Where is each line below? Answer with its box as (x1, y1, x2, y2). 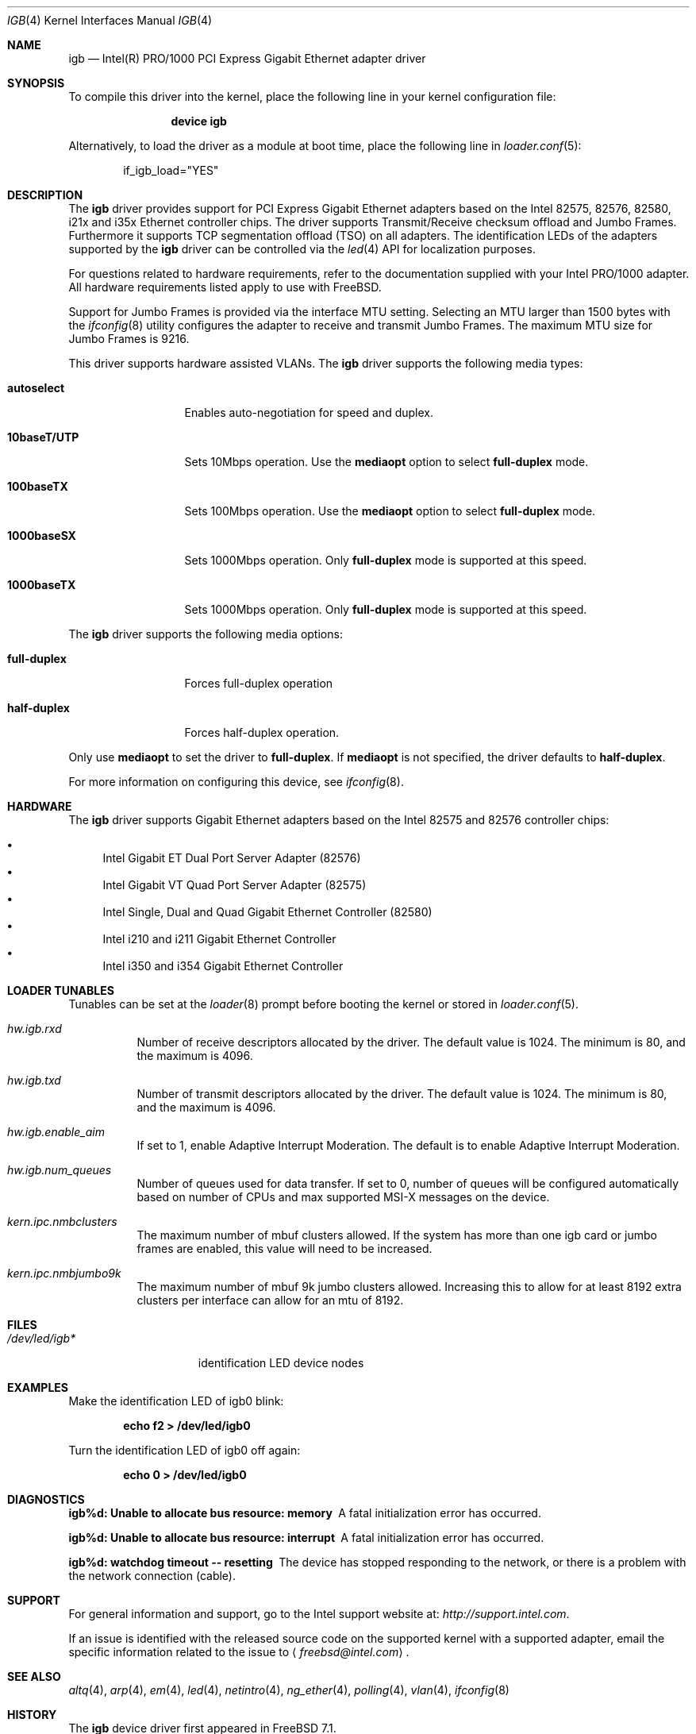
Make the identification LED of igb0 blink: (68, 1394, 284, 1408)
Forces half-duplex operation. (184, 726, 340, 739)
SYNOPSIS (7, 76, 65, 90)
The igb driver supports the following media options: (68, 627, 343, 641)
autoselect (7, 381, 65, 395)
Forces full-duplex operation (184, 676, 333, 690)
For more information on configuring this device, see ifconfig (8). (68, 775, 404, 788)
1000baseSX (7, 529, 76, 542)
